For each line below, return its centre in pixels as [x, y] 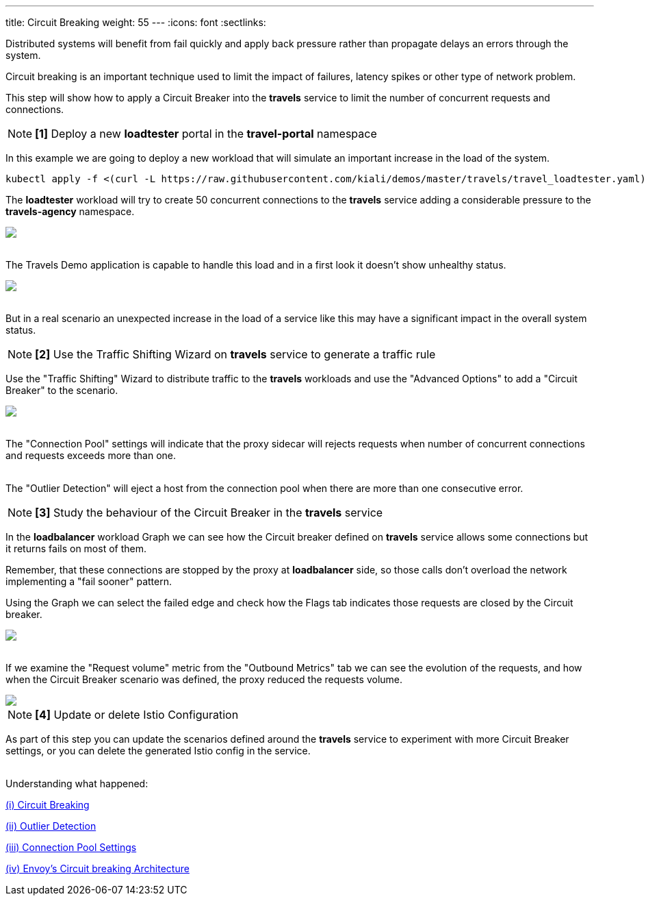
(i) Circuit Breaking [48, 805]
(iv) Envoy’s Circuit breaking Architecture [98, 868]
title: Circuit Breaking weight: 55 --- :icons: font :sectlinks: [136, 22]
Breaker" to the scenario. [62, 390]
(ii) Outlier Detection [51, 826]
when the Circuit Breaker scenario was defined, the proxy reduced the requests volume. [204, 679]
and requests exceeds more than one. [91, 455]
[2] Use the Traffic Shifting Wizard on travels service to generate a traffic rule [235, 354]
